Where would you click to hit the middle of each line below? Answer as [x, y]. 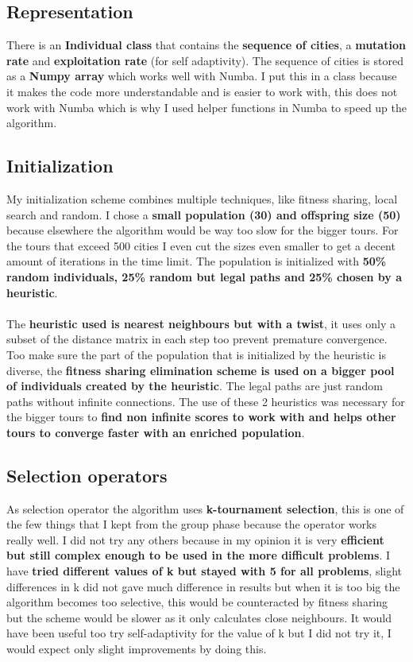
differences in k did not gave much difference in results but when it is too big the [203, 586]
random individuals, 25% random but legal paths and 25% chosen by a [205, 276]
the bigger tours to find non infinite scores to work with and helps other [201, 417]
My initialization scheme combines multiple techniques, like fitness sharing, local [202, 198]
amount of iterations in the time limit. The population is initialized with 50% [197, 261]
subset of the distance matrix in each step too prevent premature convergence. [197, 339]
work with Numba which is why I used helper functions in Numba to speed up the [206, 107]
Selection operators [87, 475]
